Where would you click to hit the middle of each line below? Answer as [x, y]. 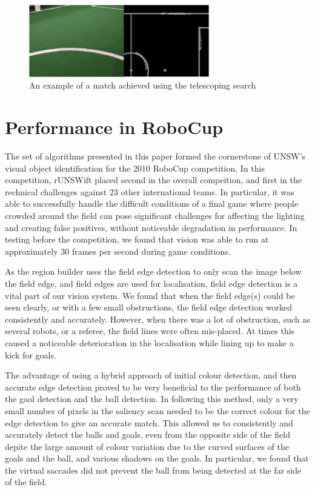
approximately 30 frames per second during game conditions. [118, 251]
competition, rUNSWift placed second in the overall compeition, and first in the [153, 180]
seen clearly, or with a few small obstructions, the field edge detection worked [149, 307]
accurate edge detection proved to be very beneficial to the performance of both [153, 387]
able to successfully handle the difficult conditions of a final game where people [152, 203]
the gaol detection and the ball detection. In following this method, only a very [152, 399]
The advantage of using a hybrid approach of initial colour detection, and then [151, 375]
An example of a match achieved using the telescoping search [143, 85]
